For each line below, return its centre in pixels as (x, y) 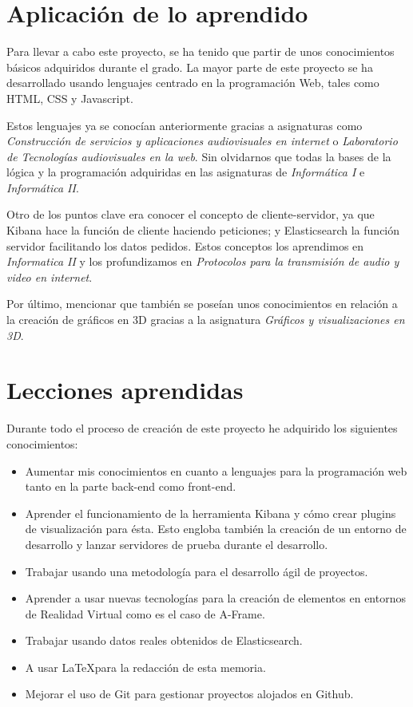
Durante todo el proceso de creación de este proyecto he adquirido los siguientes (202, 428)
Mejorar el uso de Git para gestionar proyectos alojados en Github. (189, 694)
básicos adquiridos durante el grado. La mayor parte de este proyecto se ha (190, 67)
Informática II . (43, 187)
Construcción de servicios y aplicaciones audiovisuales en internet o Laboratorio (202, 141)
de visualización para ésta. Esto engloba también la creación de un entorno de (216, 529)
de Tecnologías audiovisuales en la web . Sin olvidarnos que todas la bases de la (199, 156)
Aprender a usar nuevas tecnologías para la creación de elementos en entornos (215, 598)
